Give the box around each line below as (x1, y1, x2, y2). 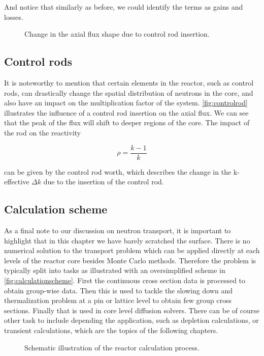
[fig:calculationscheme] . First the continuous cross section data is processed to (4, 275, 246, 285)
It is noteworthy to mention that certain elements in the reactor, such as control (4, 77, 254, 88)
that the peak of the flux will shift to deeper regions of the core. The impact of (4, 117, 250, 128)
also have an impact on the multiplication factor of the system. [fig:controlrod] (4, 97, 248, 108)
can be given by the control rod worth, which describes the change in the (4, 166, 232, 177)
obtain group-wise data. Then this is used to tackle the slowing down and (4, 285, 233, 295)
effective (4, 176, 29, 187)
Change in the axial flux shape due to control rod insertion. (24, 29, 210, 39)
